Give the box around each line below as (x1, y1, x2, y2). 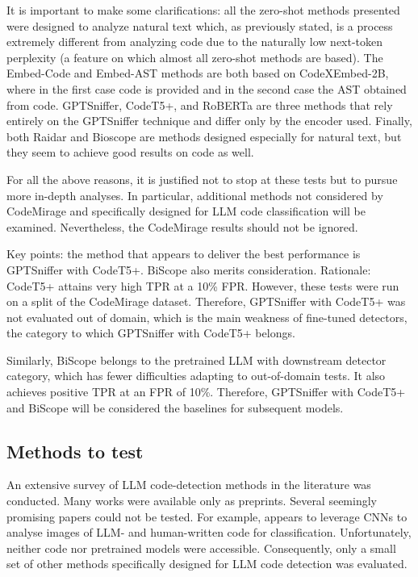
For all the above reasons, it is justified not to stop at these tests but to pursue (6, 170, 398, 187)
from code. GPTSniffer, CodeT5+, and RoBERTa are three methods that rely (6, 96, 393, 113)
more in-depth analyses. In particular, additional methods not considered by (6, 186, 383, 203)
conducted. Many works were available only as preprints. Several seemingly (6, 492, 377, 509)
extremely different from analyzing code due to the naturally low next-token (6, 33, 383, 50)
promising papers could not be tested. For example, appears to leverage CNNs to (6, 508, 408, 525)
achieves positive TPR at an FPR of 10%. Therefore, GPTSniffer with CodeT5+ (6, 383, 406, 400)
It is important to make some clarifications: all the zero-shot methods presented (6, 2, 400, 18)
